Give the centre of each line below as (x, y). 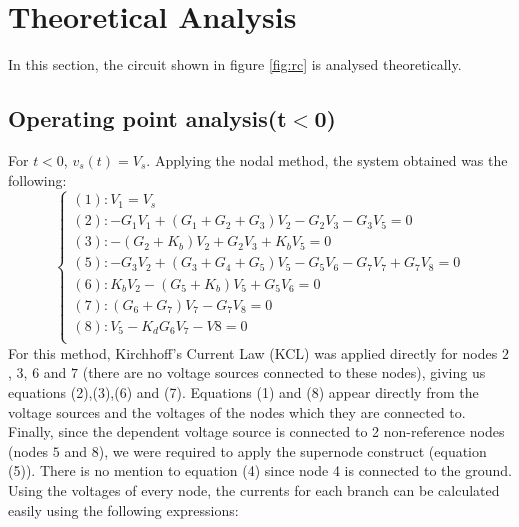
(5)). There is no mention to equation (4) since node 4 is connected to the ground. (260, 470)
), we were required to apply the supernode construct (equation (292, 450)
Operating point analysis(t (147, 118)
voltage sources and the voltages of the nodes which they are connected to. (237, 411)
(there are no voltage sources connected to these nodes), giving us (284, 372)
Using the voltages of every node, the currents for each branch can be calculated (254, 490)
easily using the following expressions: (123, 509)
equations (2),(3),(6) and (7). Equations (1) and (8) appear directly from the (243, 392)
